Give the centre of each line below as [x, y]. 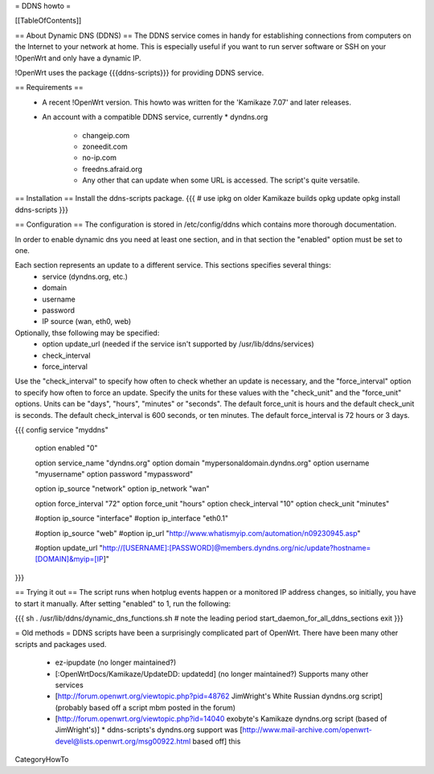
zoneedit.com [105, 146]
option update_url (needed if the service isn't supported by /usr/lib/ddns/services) [178, 344]
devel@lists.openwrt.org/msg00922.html [123, 741]
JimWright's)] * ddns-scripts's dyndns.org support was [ [149, 730]
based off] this [217, 741]
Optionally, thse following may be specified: [87, 333]
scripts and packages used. [61, 644]
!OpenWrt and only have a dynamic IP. [78, 58]
